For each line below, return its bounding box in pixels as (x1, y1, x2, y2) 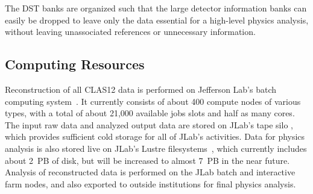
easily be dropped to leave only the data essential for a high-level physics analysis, (5, 13, 309, 26)
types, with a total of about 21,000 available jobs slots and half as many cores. (5, 107, 295, 119)
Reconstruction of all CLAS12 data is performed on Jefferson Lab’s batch (5, 83, 277, 95)
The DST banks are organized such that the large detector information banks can (5, 2, 307, 14)
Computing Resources (5, 55, 145, 74)
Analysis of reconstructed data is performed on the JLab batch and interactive (5, 166, 296, 178)
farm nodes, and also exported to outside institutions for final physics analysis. (5, 177, 296, 190)
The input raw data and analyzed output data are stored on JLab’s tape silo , (5, 118, 293, 131)
